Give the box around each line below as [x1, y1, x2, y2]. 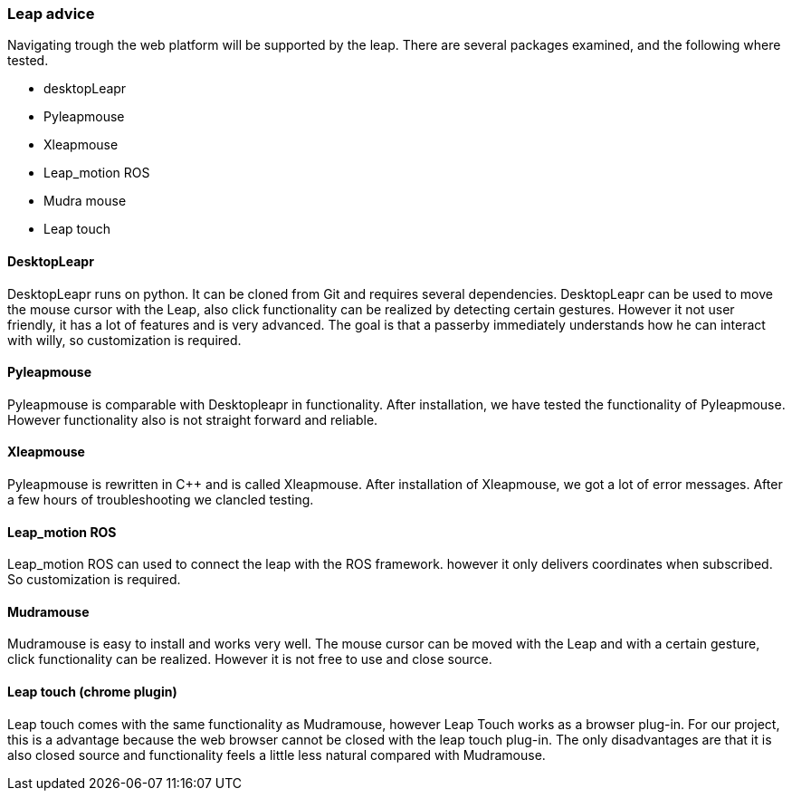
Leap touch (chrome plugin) [7, 684, 177, 700]
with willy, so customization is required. [7, 332, 242, 348]
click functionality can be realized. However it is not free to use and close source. [7, 651, 492, 668]
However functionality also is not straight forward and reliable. [7, 411, 378, 428]
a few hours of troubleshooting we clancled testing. [7, 492, 314, 508]
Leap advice [7, 5, 95, 23]
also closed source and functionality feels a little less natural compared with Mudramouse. [7, 746, 546, 763]
